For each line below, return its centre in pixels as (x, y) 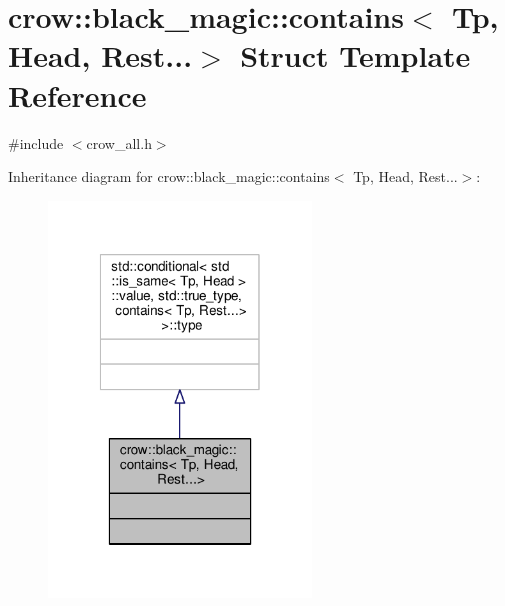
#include (36, 142)
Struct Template (355, 55)
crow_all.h (119, 142)
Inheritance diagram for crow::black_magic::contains (169, 176)
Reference (77, 94)
